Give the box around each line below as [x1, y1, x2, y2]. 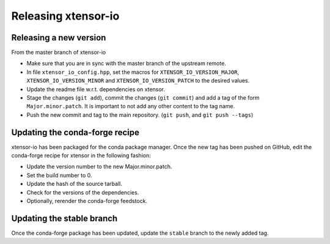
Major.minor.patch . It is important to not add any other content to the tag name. [26, 103, 235, 110]
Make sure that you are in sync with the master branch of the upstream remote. [26, 60, 226, 67]
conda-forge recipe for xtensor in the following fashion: [11, 152, 151, 159]
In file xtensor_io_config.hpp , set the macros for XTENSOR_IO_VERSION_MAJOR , [26, 68, 240, 76]
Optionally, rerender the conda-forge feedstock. [26, 198, 148, 205]
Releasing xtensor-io [11, 9, 120, 23]
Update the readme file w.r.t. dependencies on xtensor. [26, 86, 165, 93]
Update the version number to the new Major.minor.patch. [26, 163, 172, 171]
